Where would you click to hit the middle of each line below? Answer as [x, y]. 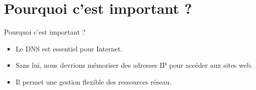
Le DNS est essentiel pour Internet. [69, 48]
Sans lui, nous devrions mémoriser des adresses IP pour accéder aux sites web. [134, 65]
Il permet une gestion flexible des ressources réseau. [93, 81]
